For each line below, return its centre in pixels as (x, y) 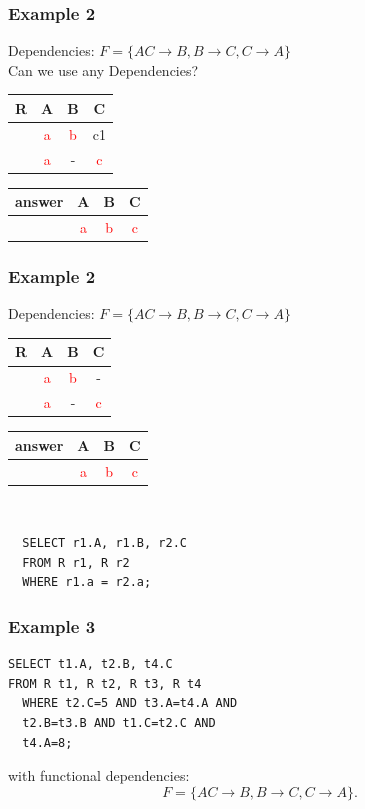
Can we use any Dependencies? (103, 69)
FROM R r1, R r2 (76, 562)
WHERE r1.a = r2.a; (87, 582)
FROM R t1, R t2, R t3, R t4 (105, 683)
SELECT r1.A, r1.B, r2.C (104, 543)
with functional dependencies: (99, 775)
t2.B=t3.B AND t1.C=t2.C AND (119, 723)
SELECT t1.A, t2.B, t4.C (90, 664)
